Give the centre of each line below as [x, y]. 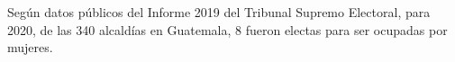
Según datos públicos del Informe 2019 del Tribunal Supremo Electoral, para [219, 12]
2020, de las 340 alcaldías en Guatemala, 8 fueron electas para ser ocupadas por [227, 29]
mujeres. [30, 47]
